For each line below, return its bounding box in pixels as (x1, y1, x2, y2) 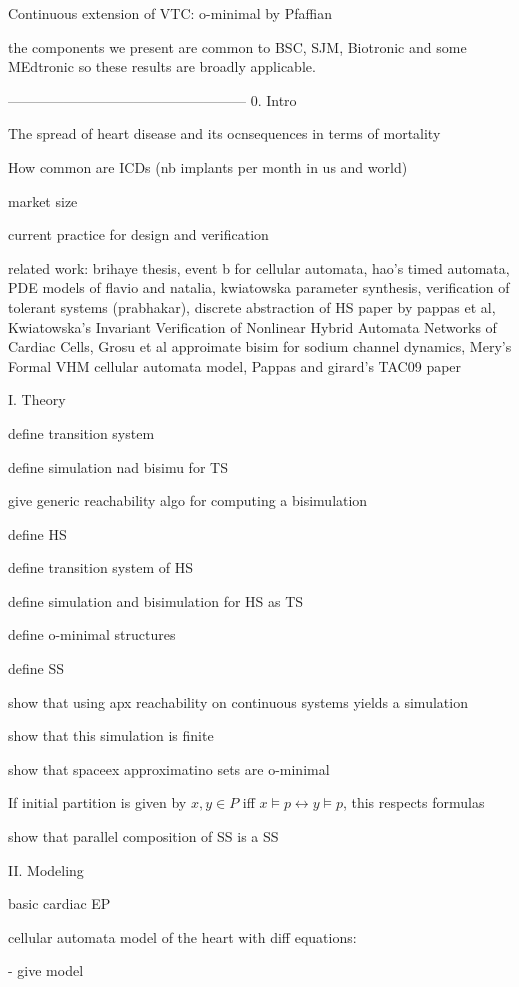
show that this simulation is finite (8, 725, 214, 746)
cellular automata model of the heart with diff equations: (8, 926, 357, 947)
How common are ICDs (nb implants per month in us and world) (8, 156, 408, 177)
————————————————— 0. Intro (8, 89, 297, 110)
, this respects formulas (342, 792, 485, 813)
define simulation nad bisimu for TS (8, 456, 228, 477)
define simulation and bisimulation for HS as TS (8, 590, 304, 611)
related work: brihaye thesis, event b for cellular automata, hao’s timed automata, (8, 257, 510, 278)
